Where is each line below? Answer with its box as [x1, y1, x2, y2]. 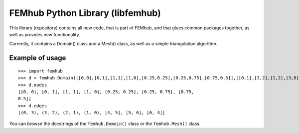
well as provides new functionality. [9, 31, 81, 37]
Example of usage [9, 54, 66, 62]
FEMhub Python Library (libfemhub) [9, 7, 161, 18]
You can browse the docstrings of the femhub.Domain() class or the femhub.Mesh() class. [9, 121, 201, 127]
